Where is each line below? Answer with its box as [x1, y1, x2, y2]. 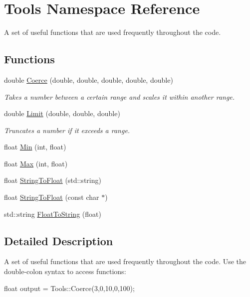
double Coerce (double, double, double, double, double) [4, 74, 173, 85]
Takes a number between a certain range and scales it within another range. [4, 91, 235, 102]
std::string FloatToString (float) [4, 208, 101, 219]
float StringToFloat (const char [4, 192, 99, 202]
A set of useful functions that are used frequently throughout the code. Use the [4, 256, 247, 267]
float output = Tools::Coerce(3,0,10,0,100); [4, 283, 135, 293]
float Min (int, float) [4, 142, 66, 152]
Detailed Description [4, 233, 113, 248]
